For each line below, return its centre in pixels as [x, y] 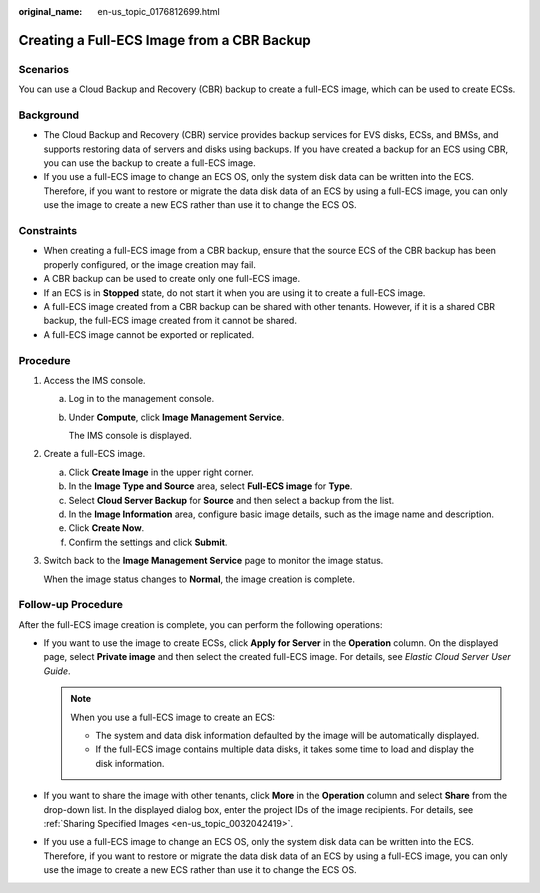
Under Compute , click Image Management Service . [176, 417]
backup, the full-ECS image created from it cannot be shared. [170, 321]
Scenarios [44, 69]
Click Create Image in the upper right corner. [161, 472]
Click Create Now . [106, 528]
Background [49, 115]
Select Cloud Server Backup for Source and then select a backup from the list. [231, 500]
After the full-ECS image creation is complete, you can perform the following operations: [200, 624]
